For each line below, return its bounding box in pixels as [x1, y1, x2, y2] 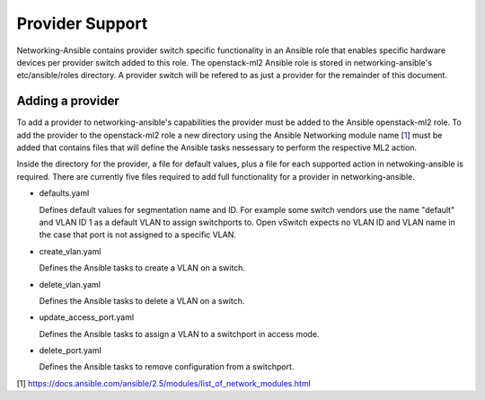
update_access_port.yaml [39, 312, 135, 323]
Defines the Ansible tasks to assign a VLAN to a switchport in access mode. [39, 328, 320, 339]
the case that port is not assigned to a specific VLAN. [39, 229, 237, 240]
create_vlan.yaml [39, 245, 101, 256]
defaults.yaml [39, 188, 90, 199]
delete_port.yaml [39, 345, 102, 356]
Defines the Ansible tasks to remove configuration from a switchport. [39, 361, 295, 372]
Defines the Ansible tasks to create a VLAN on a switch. [39, 262, 246, 273]
